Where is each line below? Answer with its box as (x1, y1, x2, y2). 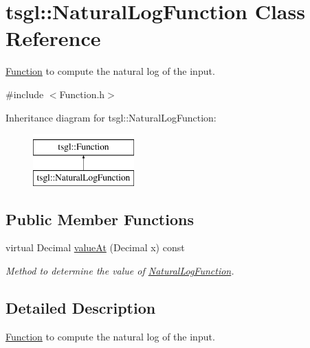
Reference (5, 24, 101, 52)
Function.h (59, 86, 105, 101)
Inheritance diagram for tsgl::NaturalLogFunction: (5, 110, 217, 124)
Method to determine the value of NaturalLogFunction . (5, 264, 234, 278)
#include (5, 86, 44, 101)
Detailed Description (5, 297, 156, 318)
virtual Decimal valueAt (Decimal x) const (5, 240, 185, 255)
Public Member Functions (5, 208, 194, 229)
